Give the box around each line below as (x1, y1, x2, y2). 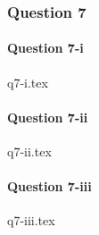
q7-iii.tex (7, 211, 55, 230)
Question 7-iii (7, 177, 92, 196)
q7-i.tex (7, 72, 48, 91)
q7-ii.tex (7, 142, 52, 161)
